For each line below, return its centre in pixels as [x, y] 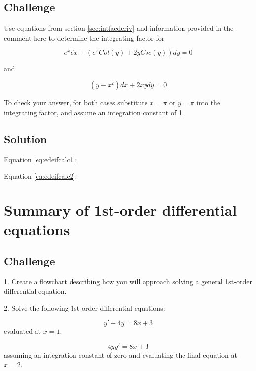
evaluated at [23, 331]
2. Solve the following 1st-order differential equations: [85, 308]
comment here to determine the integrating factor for [84, 37]
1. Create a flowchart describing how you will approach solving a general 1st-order [128, 281]
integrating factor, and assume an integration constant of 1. [94, 112]
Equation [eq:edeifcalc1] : [41, 159]
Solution [26, 139]
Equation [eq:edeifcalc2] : [41, 176]
